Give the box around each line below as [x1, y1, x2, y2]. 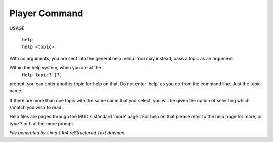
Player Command [9, 8, 83, 19]
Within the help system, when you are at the [9, 65, 101, 71]
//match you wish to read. [9, 104, 63, 111]
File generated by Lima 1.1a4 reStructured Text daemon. [9, 130, 126, 136]
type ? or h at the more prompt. [9, 120, 74, 126]
